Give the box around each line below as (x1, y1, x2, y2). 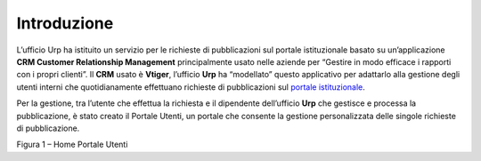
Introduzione (16, 13, 114, 33)
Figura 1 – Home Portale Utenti (16, 139, 128, 150)
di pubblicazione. (16, 123, 80, 133)
